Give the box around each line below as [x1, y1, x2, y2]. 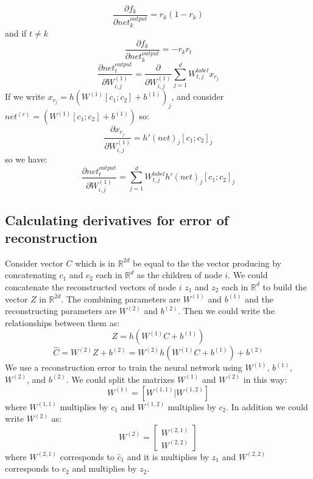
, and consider [171, 90, 224, 103]
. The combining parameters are [61, 292, 181, 305]
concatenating [5, 268, 57, 281]
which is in [75, 256, 115, 269]
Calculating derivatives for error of [5, 210, 229, 229]
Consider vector [5, 256, 63, 269]
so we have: [5, 153, 47, 166]
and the [245, 292, 273, 305]
